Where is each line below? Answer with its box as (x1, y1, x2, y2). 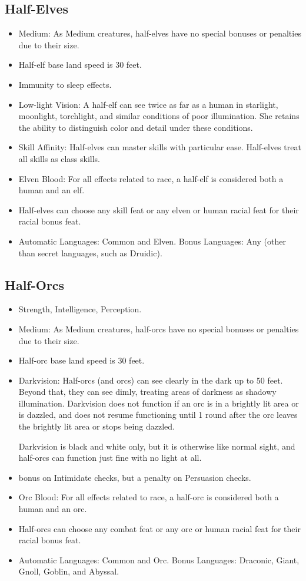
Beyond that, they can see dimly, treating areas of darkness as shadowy (18, 385, 277, 398)
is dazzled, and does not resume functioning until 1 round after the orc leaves (18, 408, 298, 421)
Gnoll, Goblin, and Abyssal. (18, 565, 119, 577)
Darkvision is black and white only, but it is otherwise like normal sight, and (18, 440, 295, 452)
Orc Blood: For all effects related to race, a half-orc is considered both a (18, 491, 279, 503)
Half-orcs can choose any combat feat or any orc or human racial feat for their (18, 522, 301, 534)
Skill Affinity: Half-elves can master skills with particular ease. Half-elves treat (18, 141, 301, 153)
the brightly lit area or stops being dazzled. (18, 420, 175, 433)
